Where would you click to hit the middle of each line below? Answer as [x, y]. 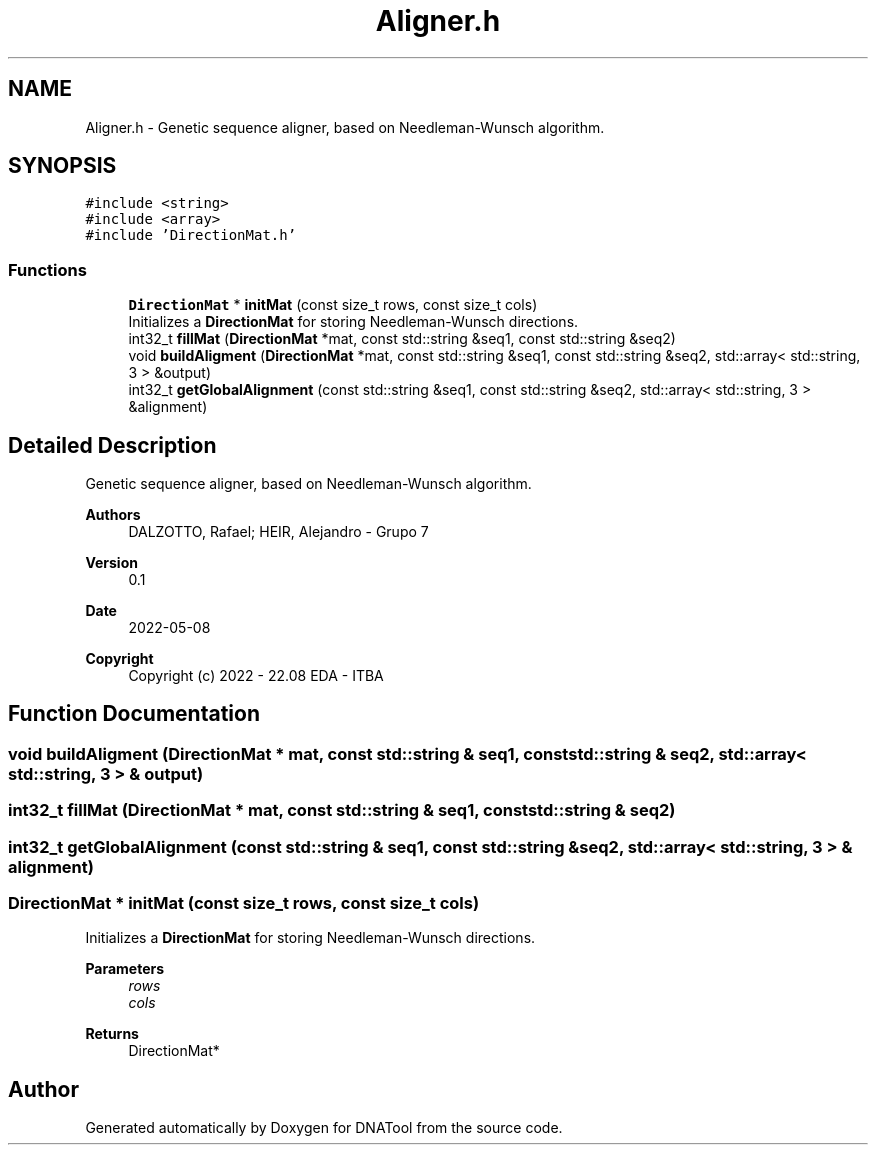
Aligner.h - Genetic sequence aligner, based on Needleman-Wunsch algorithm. [345, 127]
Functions [47, 269]
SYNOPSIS [62, 166]
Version [111, 563]
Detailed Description [112, 445]
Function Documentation [134, 714]
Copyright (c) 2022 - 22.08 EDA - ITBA [256, 676]
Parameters [125, 969]
